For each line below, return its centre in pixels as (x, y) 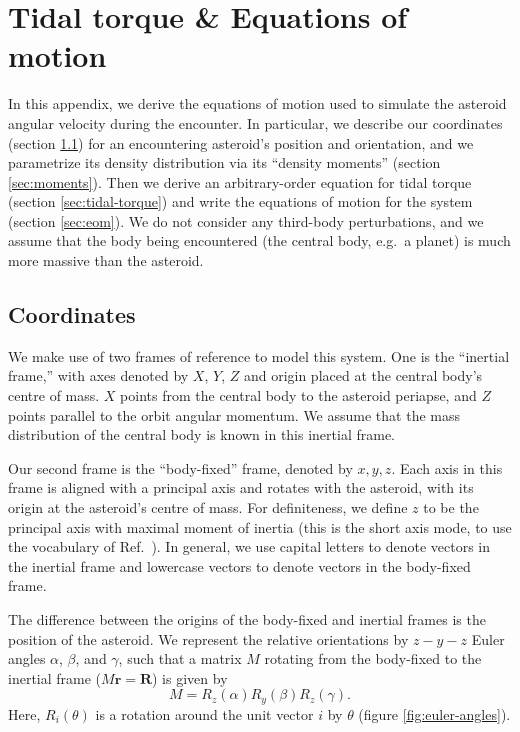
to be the (451, 507)
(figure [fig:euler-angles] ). (434, 713)
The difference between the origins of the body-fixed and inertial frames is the (247, 618)
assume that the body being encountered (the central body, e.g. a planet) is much (259, 240)
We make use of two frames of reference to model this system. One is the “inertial (259, 355)
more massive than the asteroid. (106, 260)
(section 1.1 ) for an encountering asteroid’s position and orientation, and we (241, 142)
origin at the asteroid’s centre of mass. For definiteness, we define (208, 507)
